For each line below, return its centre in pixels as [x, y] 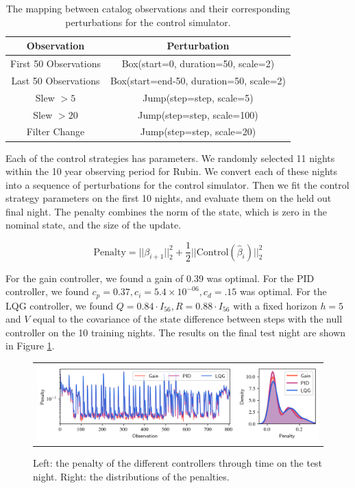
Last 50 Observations [56, 80]
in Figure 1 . [30, 346]
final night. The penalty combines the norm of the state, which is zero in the [166, 211]
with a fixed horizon [275, 305]
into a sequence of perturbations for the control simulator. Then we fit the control [177, 184]
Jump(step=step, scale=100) [198, 114]
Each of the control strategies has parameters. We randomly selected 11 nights [170, 158]
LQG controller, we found [60, 305]
